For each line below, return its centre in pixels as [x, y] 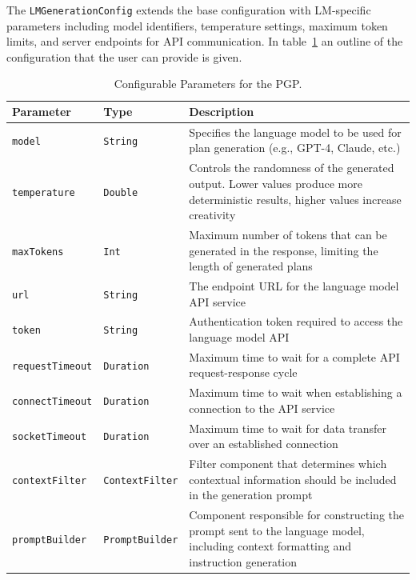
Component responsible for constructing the [297, 515]
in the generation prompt [251, 495]
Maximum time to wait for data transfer [288, 428]
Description [222, 112]
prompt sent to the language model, [277, 530]
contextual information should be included [293, 479]
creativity [212, 215]
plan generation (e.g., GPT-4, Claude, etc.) [295, 148]
